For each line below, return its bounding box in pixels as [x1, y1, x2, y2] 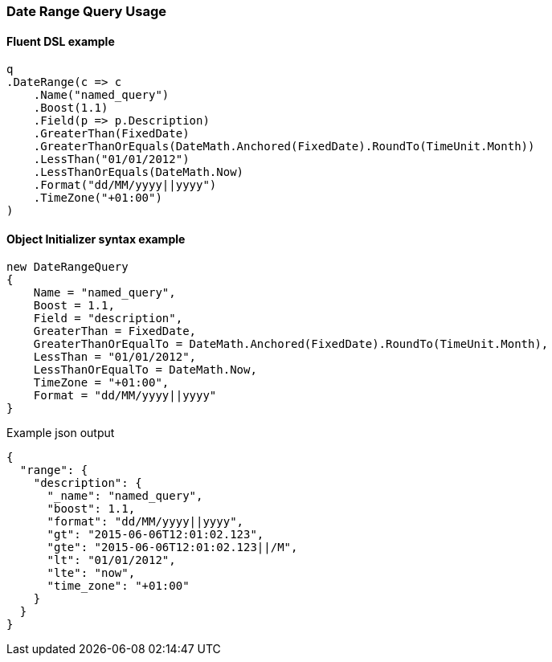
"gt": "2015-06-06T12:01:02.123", [47, 528, 264, 541]
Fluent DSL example [6, 34, 115, 48]
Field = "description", [33, 312, 183, 325]
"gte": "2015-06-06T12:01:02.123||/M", [47, 541, 298, 554]
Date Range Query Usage [6, 3, 167, 19]
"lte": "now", [47, 566, 136, 580]
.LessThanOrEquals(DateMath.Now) [33, 165, 244, 179]
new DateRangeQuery [6, 260, 129, 274]
